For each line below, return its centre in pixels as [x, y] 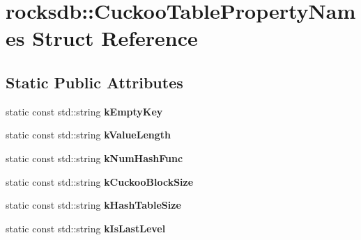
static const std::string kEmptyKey [84, 111]
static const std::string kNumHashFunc [94, 158]
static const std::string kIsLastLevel [86, 228]
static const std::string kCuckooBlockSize [100, 181]
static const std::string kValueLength [88, 135]
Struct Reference [115, 38]
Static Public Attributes [94, 82]
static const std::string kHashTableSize [93, 205]
